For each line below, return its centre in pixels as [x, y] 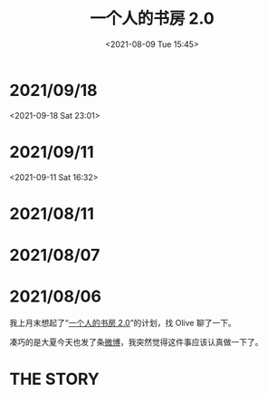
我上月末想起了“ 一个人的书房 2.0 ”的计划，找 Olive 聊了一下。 [123, 322]
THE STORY [54, 379]
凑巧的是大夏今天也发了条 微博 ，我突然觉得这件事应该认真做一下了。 [136, 341]
